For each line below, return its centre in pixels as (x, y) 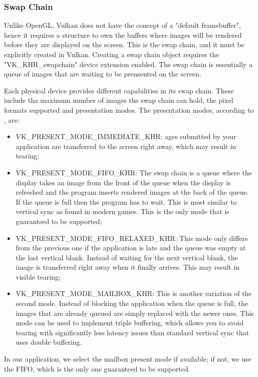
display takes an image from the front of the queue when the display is (123, 182)
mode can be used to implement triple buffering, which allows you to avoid (129, 323)
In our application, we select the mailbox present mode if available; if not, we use (128, 359)
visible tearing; (38, 276)
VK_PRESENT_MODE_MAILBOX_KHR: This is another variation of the (134, 293)
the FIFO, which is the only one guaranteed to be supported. (97, 368)
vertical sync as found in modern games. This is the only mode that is (123, 211)
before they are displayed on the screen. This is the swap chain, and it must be (124, 44)
